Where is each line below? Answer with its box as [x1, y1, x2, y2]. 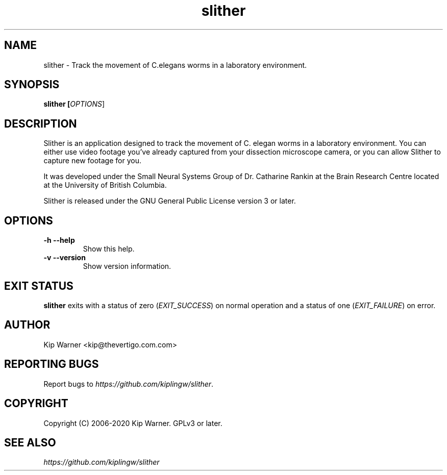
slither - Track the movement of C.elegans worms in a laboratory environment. [43, 60, 307, 69]
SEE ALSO [4, 436, 56, 449]
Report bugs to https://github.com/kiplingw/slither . [43, 379, 214, 388]
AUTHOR [4, 318, 51, 332]
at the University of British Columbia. [43, 181, 167, 190]
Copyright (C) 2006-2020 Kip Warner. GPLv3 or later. [43, 418, 222, 428]
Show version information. [83, 262, 171, 271]
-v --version [43, 253, 86, 262]
